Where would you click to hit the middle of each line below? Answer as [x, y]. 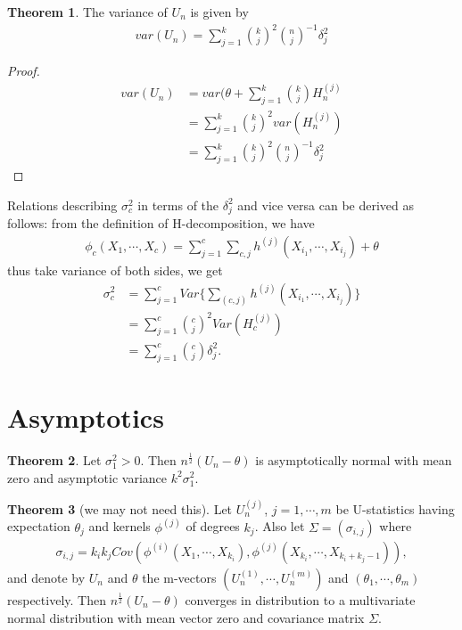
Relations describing [62, 205]
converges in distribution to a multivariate [300, 599]
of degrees [213, 526]
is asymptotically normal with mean [354, 459]
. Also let [280, 526]
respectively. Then [57, 599]
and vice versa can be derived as [326, 205]
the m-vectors [179, 577]
